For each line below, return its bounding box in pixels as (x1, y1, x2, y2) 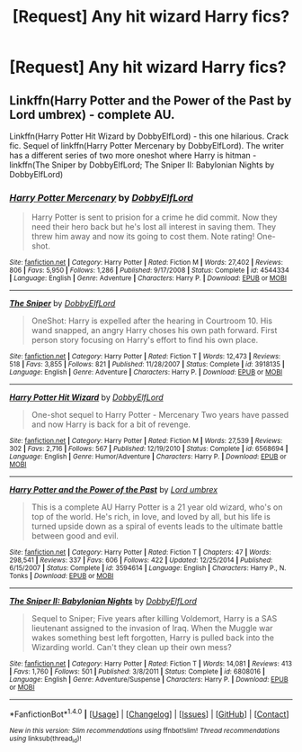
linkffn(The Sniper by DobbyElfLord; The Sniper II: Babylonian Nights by (9, 159, 275, 170)
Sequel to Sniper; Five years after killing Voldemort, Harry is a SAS (31, 613, 278, 624)
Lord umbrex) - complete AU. (9, 106, 175, 122)
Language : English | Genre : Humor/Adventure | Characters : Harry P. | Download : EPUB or (9, 452, 287, 461)
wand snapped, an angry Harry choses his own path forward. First (31, 325, 278, 336)
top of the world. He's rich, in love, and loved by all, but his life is (31, 512, 271, 522)
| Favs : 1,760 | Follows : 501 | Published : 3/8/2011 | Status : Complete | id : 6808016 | (9, 667, 265, 676)
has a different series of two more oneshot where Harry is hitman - (9, 150, 257, 160)
